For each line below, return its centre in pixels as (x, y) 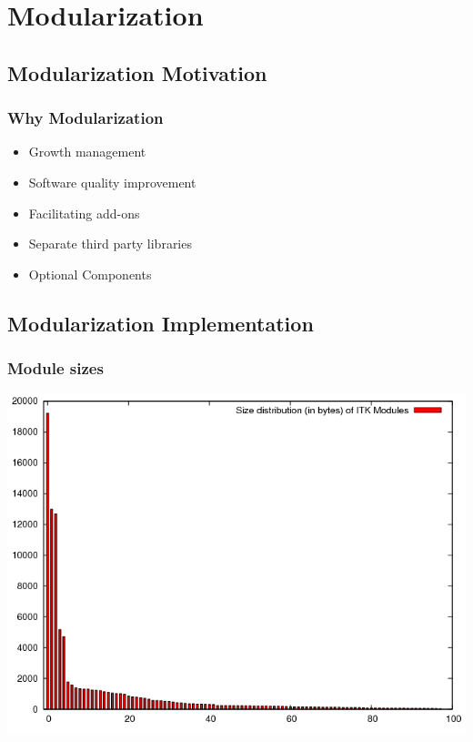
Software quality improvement (112, 182)
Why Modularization (86, 118)
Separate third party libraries (110, 244)
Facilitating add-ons (84, 213)
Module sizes (55, 368)
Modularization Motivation (137, 72)
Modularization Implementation (161, 323)
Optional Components (90, 274)
